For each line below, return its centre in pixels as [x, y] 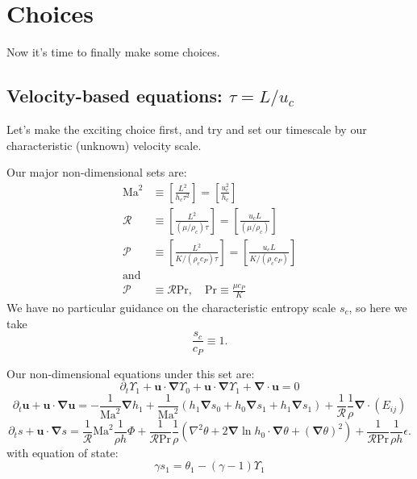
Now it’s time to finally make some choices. [113, 52]
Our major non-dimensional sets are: [97, 172]
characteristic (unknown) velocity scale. [104, 145]
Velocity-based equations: [115, 96]
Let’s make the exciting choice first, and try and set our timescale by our [187, 129]
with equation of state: [63, 452]
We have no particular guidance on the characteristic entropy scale [171, 307]
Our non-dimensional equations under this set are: [131, 373]
